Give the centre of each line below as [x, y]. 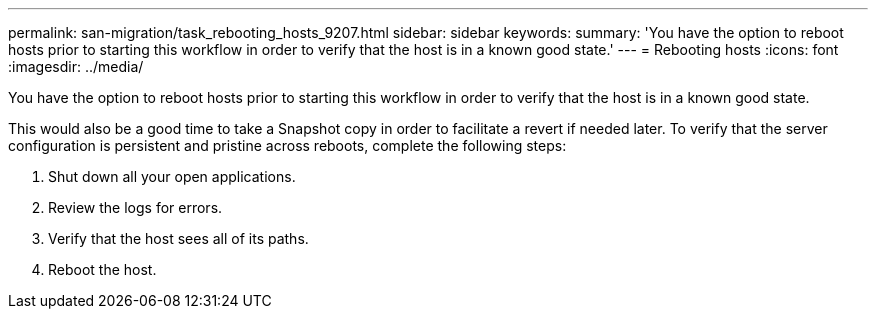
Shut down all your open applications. [172, 176]
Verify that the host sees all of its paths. [178, 238]
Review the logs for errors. [135, 207]
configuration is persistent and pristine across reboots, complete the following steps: [287, 145]
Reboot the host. [102, 269]
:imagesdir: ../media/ [76, 66]
